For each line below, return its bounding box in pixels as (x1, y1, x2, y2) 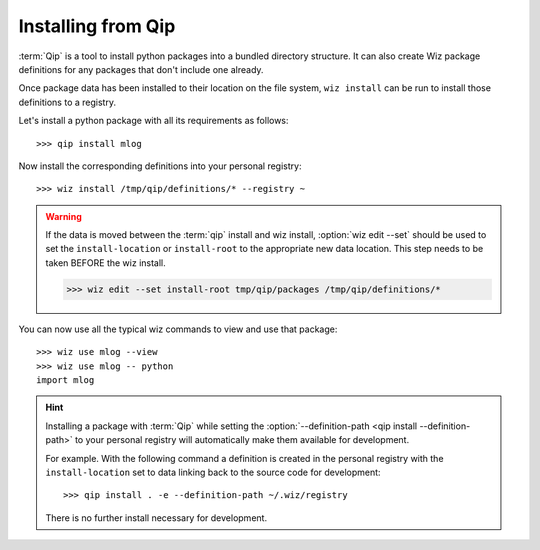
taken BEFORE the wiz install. (45, 256, 167, 269)
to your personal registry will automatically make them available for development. (75, 434, 410, 446)
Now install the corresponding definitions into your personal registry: (18, 160, 302, 172)
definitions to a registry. (18, 96, 117, 108)
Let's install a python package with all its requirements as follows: (18, 115, 289, 127)
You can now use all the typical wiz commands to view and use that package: (18, 323, 338, 335)
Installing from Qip (18, 15, 176, 37)
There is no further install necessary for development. (45, 511, 268, 524)
